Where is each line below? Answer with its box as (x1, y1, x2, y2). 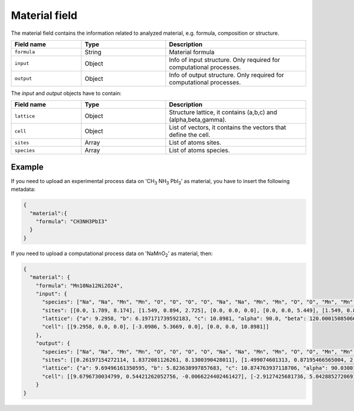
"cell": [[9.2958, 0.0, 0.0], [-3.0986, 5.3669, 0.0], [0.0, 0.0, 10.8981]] (42, 324, 270, 330)
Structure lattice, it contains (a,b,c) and (169, 108, 277, 116)
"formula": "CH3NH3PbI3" (35, 218, 108, 224)
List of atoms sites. (169, 139, 221, 147)
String (84, 48, 101, 56)
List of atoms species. (169, 146, 230, 155)
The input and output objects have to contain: (11, 89, 122, 97)
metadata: (11, 186, 35, 193)
